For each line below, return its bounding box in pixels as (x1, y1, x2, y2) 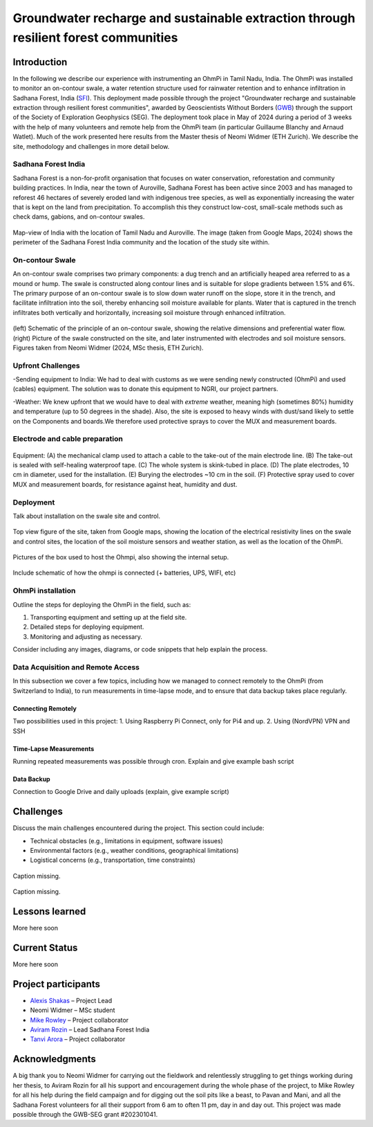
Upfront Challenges (12, 361, 80, 370)
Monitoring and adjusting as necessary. (30, 632, 143, 640)
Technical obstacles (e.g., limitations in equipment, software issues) (30, 836, 224, 845)
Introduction (12, 56, 68, 68)
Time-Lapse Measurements (12, 744, 95, 752)
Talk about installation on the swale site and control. (12, 512, 161, 520)
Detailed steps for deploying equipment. (30, 623, 144, 631)
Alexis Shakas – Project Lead (30, 996, 113, 1004)
